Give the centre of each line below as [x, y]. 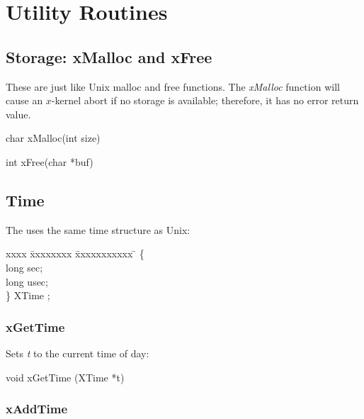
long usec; [27, 281]
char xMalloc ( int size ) [53, 138]
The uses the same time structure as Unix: [98, 229]
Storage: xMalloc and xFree [109, 56]
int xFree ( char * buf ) [50, 161]
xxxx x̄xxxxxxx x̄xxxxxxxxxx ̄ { [75, 253]
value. [18, 114]
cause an [24, 100]
